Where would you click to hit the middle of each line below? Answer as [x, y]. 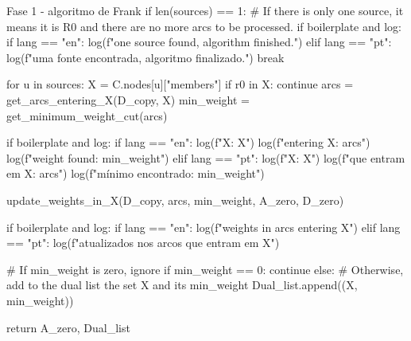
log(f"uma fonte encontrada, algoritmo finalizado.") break [145, 57]
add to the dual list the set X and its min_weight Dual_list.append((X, [182, 285]
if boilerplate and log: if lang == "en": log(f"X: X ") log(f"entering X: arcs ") [188, 142]
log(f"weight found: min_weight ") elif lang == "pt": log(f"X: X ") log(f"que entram [206, 157]
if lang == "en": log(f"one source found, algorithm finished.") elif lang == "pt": [199, 42]
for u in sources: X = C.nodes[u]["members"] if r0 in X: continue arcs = [180, 84]
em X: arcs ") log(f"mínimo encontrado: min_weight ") [136, 173]
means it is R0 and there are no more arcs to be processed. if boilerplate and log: [204, 26]
